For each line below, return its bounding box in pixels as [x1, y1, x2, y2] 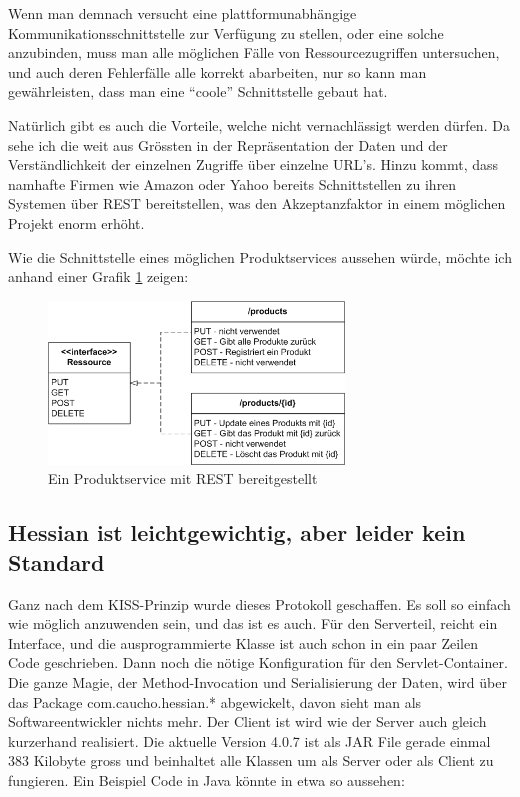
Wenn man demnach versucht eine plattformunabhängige [8, 3, 357, 23]
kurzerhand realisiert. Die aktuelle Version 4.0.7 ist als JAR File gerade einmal [8, 730, 491, 751]
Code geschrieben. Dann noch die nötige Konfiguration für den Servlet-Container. [8, 652, 508, 673]
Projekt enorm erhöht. [8, 212, 145, 233]
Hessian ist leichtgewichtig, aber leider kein [8, 517, 466, 548]
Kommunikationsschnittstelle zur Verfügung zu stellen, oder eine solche [8, 22, 444, 43]
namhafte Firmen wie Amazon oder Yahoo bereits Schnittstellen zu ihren [8, 173, 457, 194]
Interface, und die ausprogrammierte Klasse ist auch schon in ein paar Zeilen [8, 632, 478, 653]
